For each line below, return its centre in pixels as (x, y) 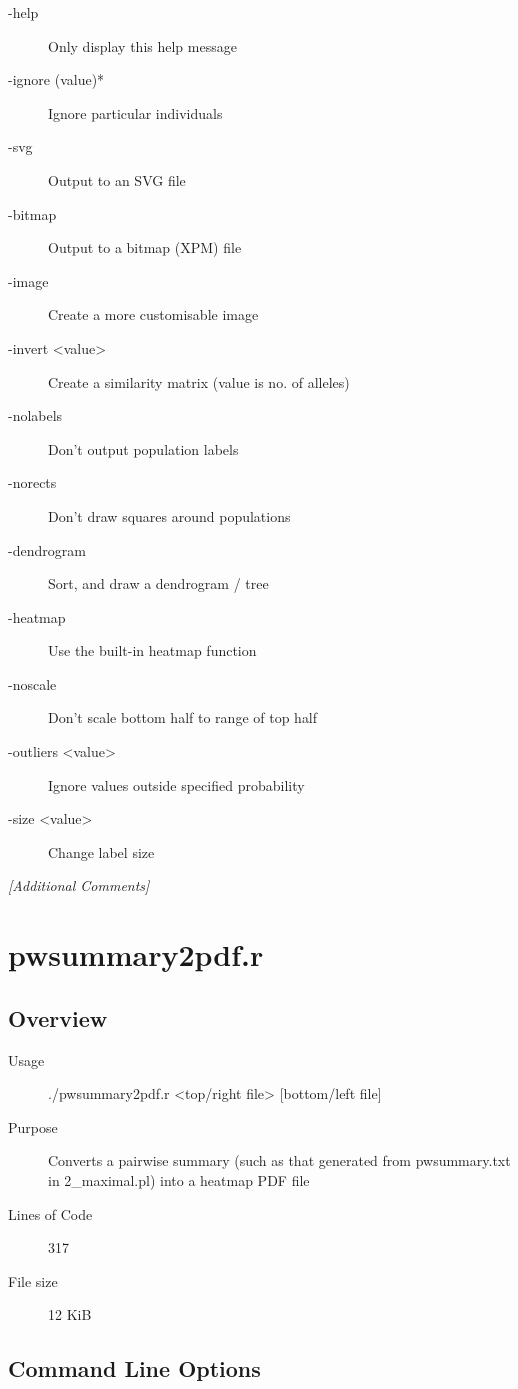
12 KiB (70, 1314)
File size (33, 1280)
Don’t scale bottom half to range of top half (183, 717)
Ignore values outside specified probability (176, 784)
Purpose (33, 1126)
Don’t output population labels (143, 448)
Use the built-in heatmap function (152, 650)
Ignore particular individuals (135, 112)
